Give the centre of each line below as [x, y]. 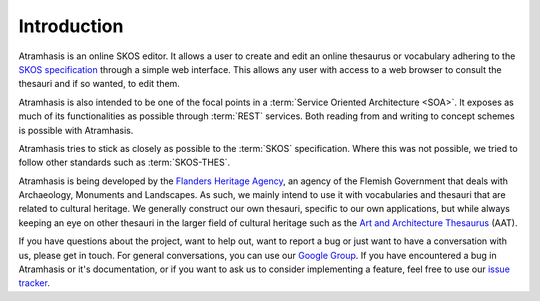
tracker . [34, 283]
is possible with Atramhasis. [76, 130]
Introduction [71, 26]
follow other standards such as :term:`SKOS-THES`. [124, 162]
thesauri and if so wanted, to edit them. [99, 84]
